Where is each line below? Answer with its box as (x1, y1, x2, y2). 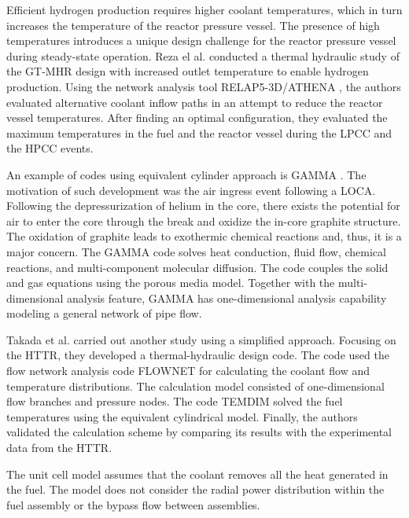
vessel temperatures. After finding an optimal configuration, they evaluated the (6, 109, 388, 126)
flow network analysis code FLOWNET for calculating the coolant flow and (6, 362, 370, 379)
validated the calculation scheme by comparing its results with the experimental (6, 424, 392, 440)
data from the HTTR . (6, 439, 112, 456)
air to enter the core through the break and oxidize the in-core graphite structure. (6, 212, 401, 229)
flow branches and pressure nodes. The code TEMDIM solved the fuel (6, 393, 343, 410)
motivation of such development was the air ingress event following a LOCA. (6, 182, 376, 198)
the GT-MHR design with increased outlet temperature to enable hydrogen (6, 63, 369, 79)
